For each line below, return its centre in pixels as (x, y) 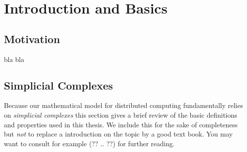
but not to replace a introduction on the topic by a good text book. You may (118, 134)
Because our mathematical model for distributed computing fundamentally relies (123, 105)
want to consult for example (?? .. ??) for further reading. (89, 143)
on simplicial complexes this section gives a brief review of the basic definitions (121, 114)
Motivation (32, 38)
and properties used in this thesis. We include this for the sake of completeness (121, 124)
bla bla (14, 59)
